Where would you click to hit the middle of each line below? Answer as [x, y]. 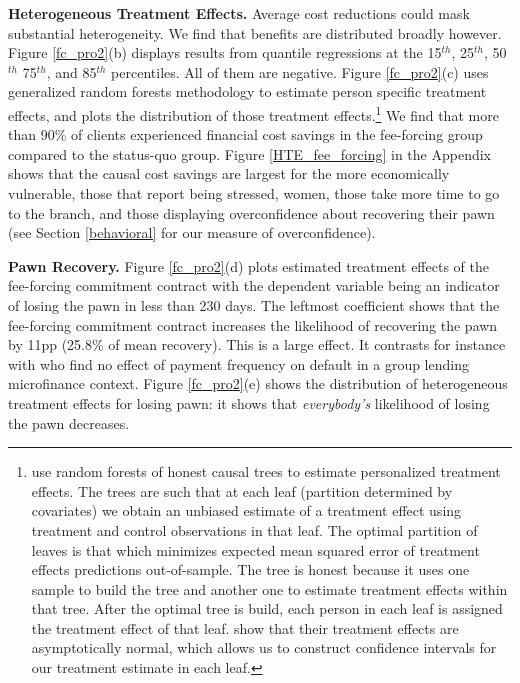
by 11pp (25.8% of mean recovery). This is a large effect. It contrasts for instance [257, 344]
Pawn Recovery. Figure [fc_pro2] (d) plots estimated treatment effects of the [248, 265]
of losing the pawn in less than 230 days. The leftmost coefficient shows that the [254, 304]
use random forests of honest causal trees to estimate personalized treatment [266, 471]
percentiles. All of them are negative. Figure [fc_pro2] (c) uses [300, 71]
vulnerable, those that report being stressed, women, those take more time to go [254, 193]
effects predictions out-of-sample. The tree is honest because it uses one [250, 569]
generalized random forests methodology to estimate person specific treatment [247, 91]
